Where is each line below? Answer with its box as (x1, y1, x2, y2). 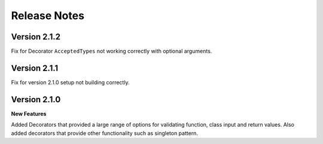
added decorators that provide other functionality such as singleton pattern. (11, 129, 199, 137)
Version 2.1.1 (11, 63, 59, 73)
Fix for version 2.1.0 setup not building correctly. (11, 78, 130, 86)
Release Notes (11, 9, 85, 22)
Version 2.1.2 (11, 32, 61, 42)
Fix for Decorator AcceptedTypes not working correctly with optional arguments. (11, 48, 212, 55)
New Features (11, 110, 47, 117)
